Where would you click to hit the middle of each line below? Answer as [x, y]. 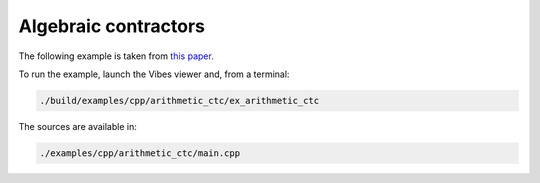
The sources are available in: [77, 126]
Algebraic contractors [111, 26]
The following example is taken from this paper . [116, 56]
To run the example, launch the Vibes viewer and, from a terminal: [154, 74]
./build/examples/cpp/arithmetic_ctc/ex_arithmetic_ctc [179, 100]
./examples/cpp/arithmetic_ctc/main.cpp [139, 153]
